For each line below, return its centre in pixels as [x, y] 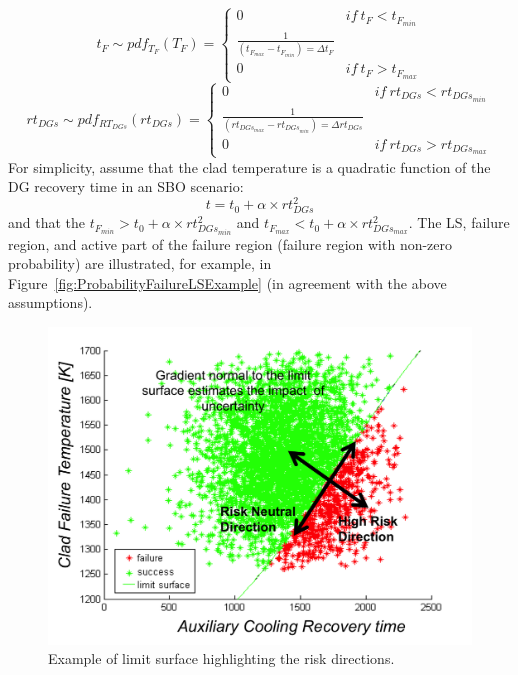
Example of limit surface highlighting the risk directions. [221, 658]
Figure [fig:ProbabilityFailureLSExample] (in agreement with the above [227, 282]
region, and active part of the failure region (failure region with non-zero [230, 243]
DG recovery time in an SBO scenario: [126, 186]
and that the [47, 222]
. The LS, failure [459, 222]
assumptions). [50, 302]
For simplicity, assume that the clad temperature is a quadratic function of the [249, 166]
